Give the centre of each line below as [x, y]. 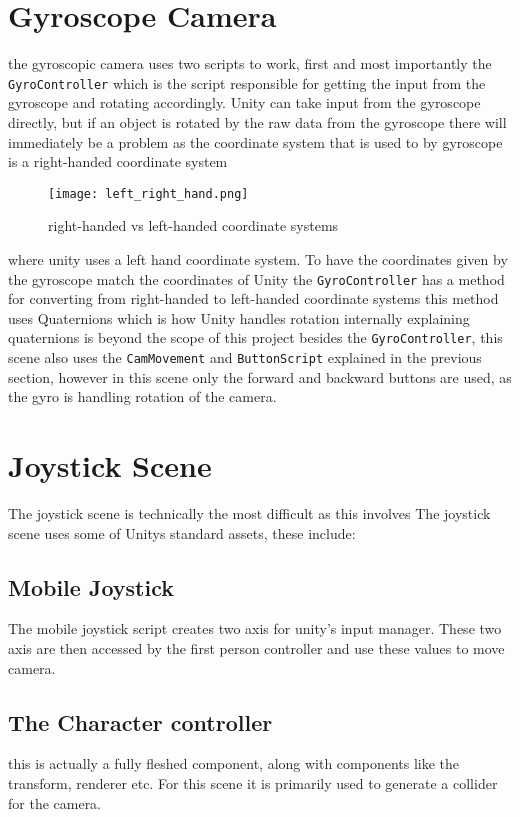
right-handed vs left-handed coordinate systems [193, 225]
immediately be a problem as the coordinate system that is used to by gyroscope [255, 141]
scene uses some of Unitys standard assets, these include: [182, 532]
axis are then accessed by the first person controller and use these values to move [256, 648]
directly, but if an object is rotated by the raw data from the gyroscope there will [257, 121]
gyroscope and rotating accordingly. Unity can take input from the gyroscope [244, 102]
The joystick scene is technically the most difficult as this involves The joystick [249, 513]
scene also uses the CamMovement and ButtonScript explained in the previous [245, 357]
